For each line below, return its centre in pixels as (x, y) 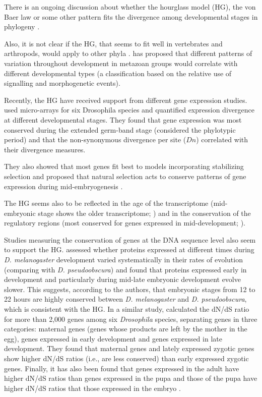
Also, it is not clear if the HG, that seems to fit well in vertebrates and (113, 43)
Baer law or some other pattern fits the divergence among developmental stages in (131, 16)
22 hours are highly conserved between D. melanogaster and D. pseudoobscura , (125, 299)
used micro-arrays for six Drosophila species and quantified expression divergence (129, 110)
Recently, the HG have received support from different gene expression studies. (126, 100)
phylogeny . (22, 26)
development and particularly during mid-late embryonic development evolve (122, 279)
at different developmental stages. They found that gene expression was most (123, 119)
